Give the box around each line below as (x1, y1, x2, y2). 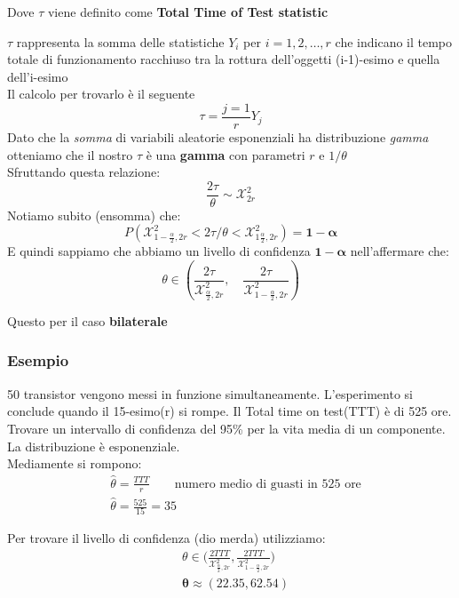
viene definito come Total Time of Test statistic (47, 3, 328, 20)
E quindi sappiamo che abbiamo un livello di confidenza (7, 242, 311, 260)
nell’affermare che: (350, 242, 449, 260)
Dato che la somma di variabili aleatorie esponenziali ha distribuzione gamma (7, 128, 429, 147)
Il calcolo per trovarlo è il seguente (7, 84, 195, 103)
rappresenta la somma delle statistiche (16, 32, 225, 51)
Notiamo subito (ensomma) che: (7, 205, 181, 224)
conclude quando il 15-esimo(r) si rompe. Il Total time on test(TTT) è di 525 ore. (7, 402, 452, 420)
